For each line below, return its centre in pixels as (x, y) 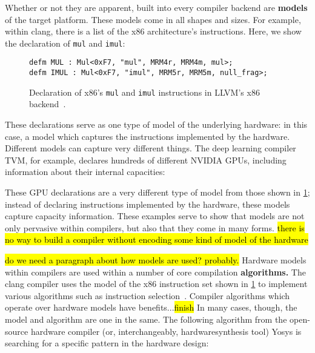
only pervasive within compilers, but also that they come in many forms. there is (155, 227)
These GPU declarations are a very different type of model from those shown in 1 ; (157, 192)
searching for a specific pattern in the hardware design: (107, 343)
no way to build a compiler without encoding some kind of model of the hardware (157, 239)
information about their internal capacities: (85, 172)
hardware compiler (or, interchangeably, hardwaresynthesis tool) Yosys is (166, 331)
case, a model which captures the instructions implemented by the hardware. (148, 136)
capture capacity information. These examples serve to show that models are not (155, 216)
